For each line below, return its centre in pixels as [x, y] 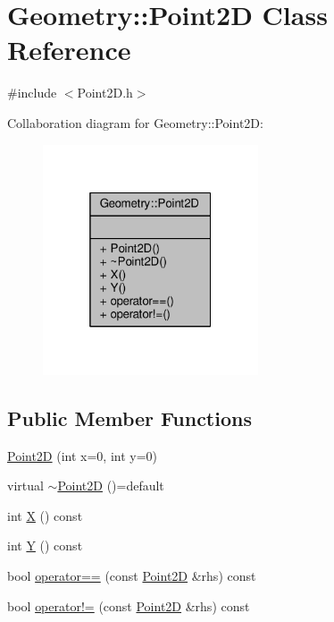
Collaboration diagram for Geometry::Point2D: [135, 122]
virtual [25, 486]
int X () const [45, 515]
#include [32, 93]
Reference [69, 50]
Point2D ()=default [111, 486]
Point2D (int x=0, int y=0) [83, 455]
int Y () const [45, 545]
